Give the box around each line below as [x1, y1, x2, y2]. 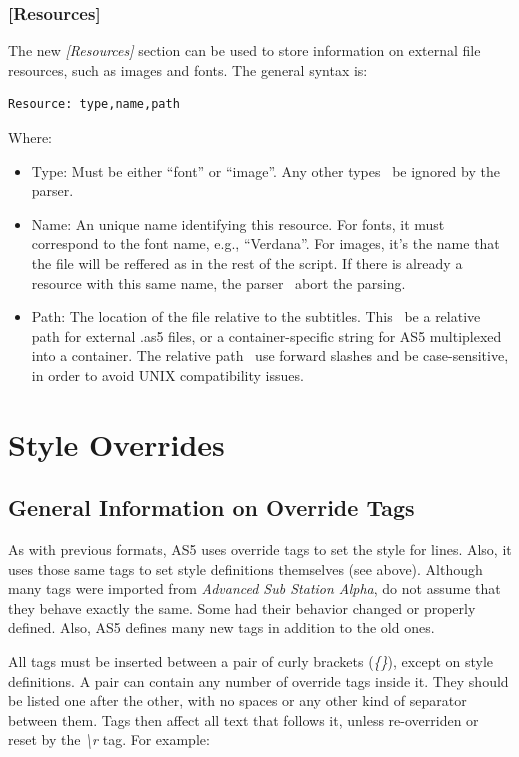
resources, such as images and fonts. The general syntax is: [8, 59, 368, 80]
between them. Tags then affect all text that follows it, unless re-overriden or [8, 709, 479, 730]
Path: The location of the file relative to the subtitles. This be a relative [31, 306, 481, 327]
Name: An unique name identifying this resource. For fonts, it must [31, 213, 445, 234]
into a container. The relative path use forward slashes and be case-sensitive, [31, 345, 509, 366]
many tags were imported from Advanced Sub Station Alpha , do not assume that [8, 578, 501, 599]
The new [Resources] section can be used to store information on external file [8, 40, 481, 61]
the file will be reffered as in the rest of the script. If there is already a [31, 252, 463, 273]
